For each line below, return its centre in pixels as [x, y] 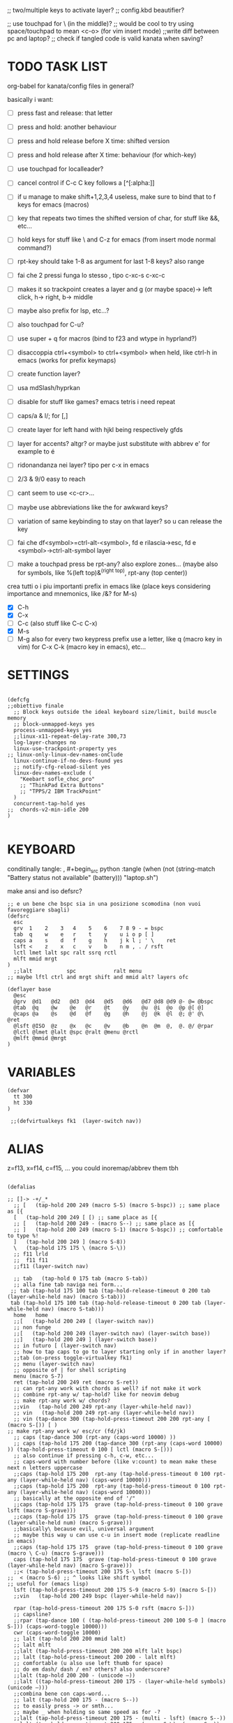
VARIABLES [42, 1072]
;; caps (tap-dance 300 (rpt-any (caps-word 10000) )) [95, 1438]
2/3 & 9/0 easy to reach [51, 479]
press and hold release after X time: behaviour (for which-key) [107, 155]
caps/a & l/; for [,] [43, 416]
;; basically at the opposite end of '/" [75, 1499]
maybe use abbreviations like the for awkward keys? [93, 507]
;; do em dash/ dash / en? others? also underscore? [92, 1670]
